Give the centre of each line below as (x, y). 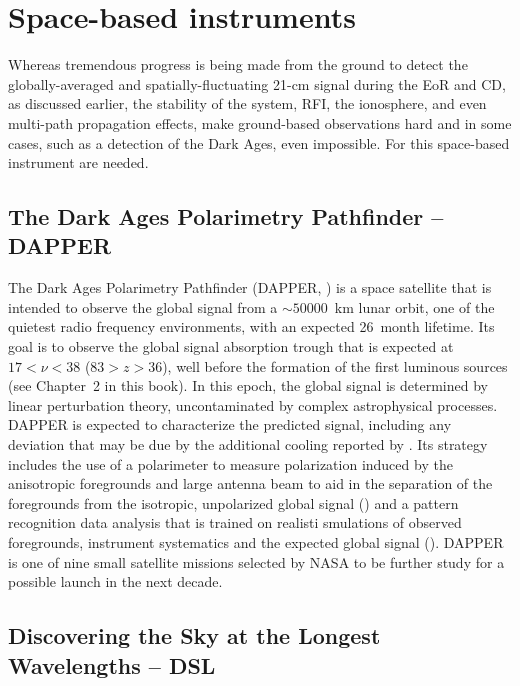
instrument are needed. (78, 162)
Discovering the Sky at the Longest (194, 635)
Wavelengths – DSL (112, 664)
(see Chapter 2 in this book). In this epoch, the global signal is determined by (248, 385)
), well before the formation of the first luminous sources (335, 365)
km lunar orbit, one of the (414, 306)
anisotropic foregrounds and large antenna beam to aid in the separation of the (250, 483)
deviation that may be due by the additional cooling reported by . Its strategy (248, 444)
